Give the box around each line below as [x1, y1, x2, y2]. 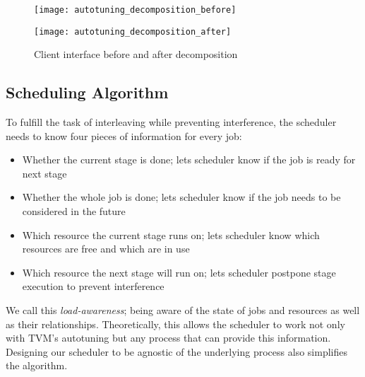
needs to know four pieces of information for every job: [6, 128, 242, 143]
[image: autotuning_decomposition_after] [34, 26, 232, 37]
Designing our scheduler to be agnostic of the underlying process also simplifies [6, 344, 347, 359]
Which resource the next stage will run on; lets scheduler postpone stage [22, 265, 336, 279]
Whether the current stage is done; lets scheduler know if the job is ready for [22, 152, 356, 167]
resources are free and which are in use [22, 241, 190, 256]
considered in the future [22, 204, 126, 219]
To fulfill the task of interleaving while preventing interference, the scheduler [6, 115, 337, 129]
